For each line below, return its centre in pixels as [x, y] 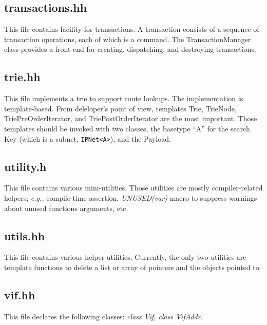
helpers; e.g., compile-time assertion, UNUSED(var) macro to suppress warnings [131, 198]
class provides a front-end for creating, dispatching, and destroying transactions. [130, 49]
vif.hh [20, 294]
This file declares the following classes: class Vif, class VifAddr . [103, 316]
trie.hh [22, 77]
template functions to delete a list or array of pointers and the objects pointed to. [133, 267]
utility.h [25, 166]
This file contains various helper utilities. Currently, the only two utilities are [125, 257]
